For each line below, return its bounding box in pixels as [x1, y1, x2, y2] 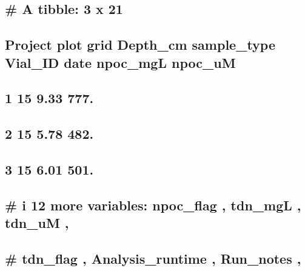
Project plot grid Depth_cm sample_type [5, 35, 276, 54]
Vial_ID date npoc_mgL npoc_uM [5, 53, 236, 72]
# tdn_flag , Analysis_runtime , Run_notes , [5, 249, 301, 267]
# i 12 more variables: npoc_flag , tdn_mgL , [5, 195, 301, 214]
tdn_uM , [5, 213, 69, 232]
